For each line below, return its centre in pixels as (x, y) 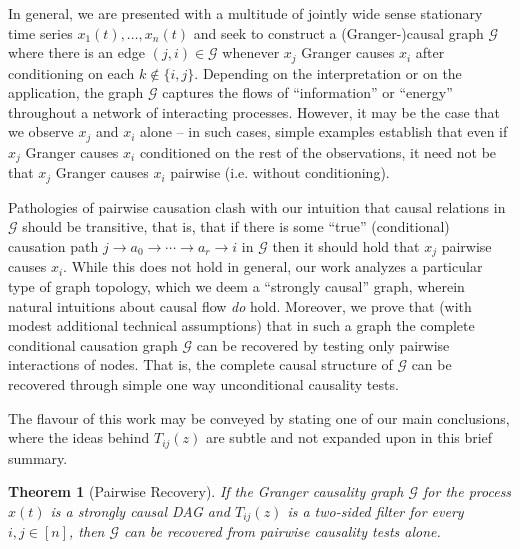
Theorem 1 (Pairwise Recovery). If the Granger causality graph (206, 491)
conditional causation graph (93, 344)
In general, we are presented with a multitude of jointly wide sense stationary (245, 13)
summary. (38, 457)
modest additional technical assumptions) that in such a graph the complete (241, 325)
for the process (467, 491)
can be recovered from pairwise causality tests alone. (282, 531)
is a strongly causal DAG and (140, 510)
